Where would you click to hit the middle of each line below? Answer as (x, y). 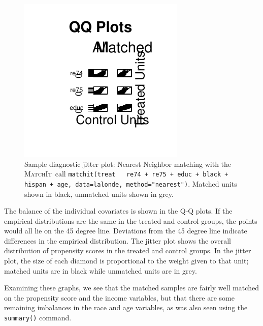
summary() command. (38, 318)
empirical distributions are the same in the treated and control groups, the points (131, 220)
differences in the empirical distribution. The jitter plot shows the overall (118, 240)
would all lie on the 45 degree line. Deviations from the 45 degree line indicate (126, 231)
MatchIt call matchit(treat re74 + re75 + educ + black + (126, 174)
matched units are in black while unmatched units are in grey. (101, 270)
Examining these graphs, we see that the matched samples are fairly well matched (131, 288)
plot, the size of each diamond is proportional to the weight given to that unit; (126, 261)
